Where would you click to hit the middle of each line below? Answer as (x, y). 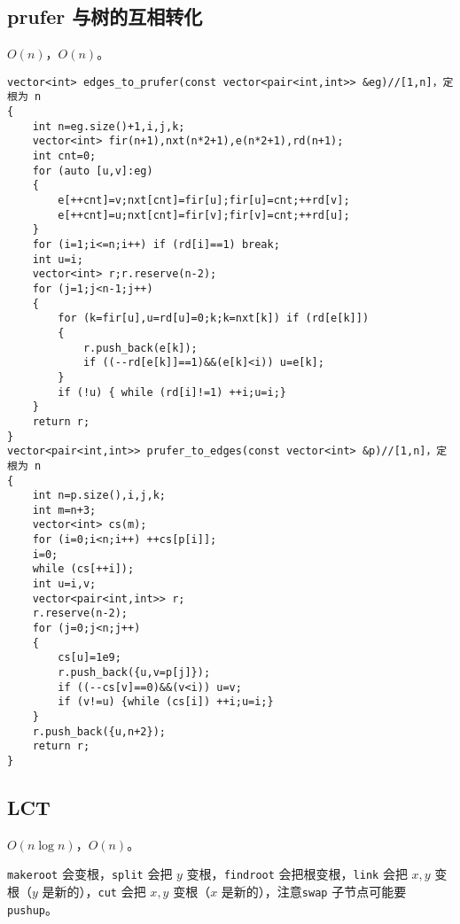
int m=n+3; (64, 510)
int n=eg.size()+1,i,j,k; (109, 126)
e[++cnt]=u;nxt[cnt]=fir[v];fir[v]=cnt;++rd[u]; (204, 215)
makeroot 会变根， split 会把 (90, 874)
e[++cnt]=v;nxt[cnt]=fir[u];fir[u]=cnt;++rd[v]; (204, 201)
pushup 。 (32, 908)
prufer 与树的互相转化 (105, 16)
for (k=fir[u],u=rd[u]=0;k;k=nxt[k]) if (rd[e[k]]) (214, 318)
